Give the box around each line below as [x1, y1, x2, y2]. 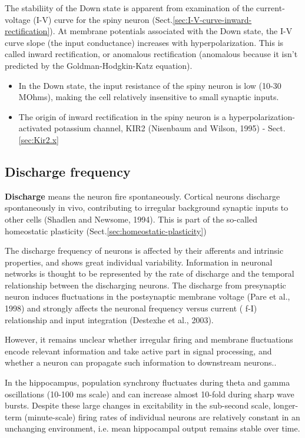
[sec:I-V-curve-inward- [173, 13, 252, 25]
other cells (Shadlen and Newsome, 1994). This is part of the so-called [5, 213, 257, 225]
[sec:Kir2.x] [18, 133, 59, 145]
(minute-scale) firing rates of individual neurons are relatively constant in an [24, 410, 300, 423]
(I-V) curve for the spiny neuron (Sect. [33, 13, 173, 25]
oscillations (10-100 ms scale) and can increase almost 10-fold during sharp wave [5, 387, 294, 400]
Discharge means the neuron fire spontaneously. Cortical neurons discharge [5, 190, 280, 202]
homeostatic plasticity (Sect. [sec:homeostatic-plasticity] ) [5, 224, 207, 237]
